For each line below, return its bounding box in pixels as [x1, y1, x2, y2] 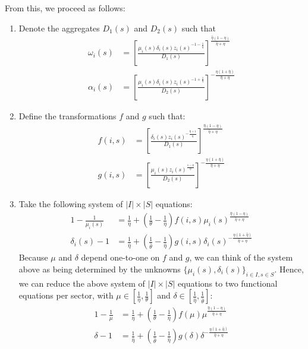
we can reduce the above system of [18, 277, 145, 289]
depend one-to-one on [81, 251, 160, 264]
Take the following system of [18, 197, 123, 210]
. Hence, [274, 262, 304, 275]
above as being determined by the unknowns [18, 262, 181, 275]
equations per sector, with [18, 289, 114, 302]
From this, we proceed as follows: [5, 2, 125, 14]
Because [18, 251, 48, 264]
